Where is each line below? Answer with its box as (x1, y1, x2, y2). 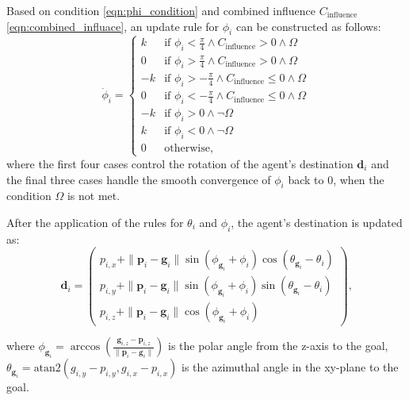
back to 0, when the (288, 171, 384, 187)
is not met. (67, 187, 120, 204)
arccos (70, 341, 101, 353)
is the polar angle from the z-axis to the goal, (167, 337, 388, 354)
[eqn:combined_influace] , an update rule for (6, 17, 220, 34)
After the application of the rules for (6, 213, 184, 230)
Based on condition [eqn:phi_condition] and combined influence (6, 2, 316, 18)
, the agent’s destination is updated (231, 213, 403, 230)
